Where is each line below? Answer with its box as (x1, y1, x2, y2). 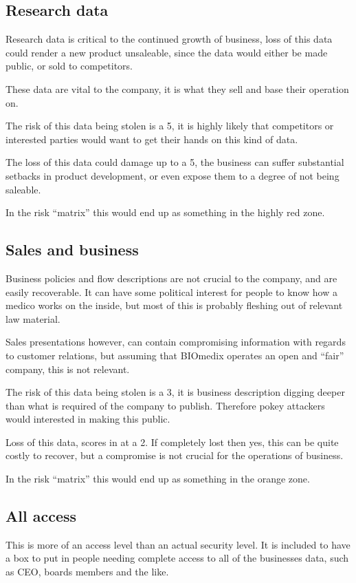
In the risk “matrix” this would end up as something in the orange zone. (5, 471, 310, 486)
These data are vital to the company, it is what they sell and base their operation (5, 81, 349, 96)
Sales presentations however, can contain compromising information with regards (5, 335, 346, 349)
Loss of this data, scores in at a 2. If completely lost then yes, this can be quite (5, 434, 339, 449)
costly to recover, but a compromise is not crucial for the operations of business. (5, 448, 344, 463)
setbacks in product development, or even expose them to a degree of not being (5, 168, 340, 182)
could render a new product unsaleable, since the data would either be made (5, 45, 328, 59)
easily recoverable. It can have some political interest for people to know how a (5, 284, 337, 299)
